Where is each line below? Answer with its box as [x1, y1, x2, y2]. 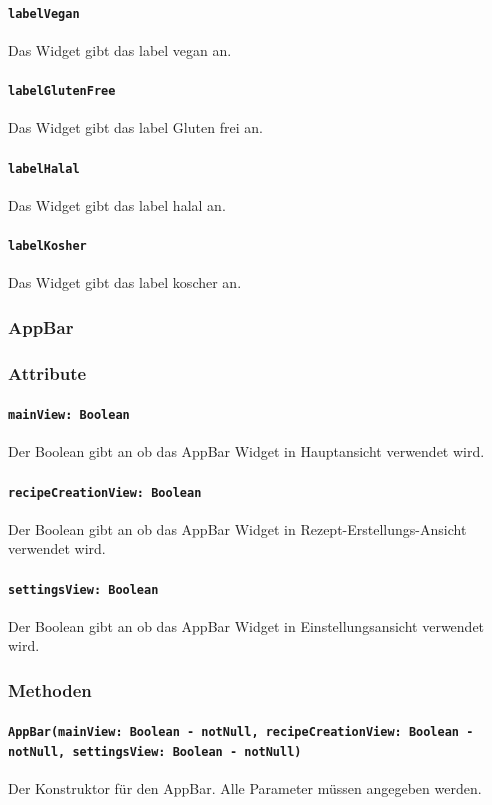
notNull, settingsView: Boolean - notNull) [8, 745, 302, 760]
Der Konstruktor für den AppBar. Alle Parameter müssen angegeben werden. [8, 778, 482, 799]
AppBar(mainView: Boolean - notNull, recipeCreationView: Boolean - [8, 725, 474, 740]
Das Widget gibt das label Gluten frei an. [8, 117, 263, 138]
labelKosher [8, 238, 87, 253]
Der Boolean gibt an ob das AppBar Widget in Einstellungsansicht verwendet [8, 615, 485, 636]
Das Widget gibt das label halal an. [8, 194, 226, 215]
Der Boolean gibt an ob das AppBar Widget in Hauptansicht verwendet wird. [8, 441, 485, 462]
